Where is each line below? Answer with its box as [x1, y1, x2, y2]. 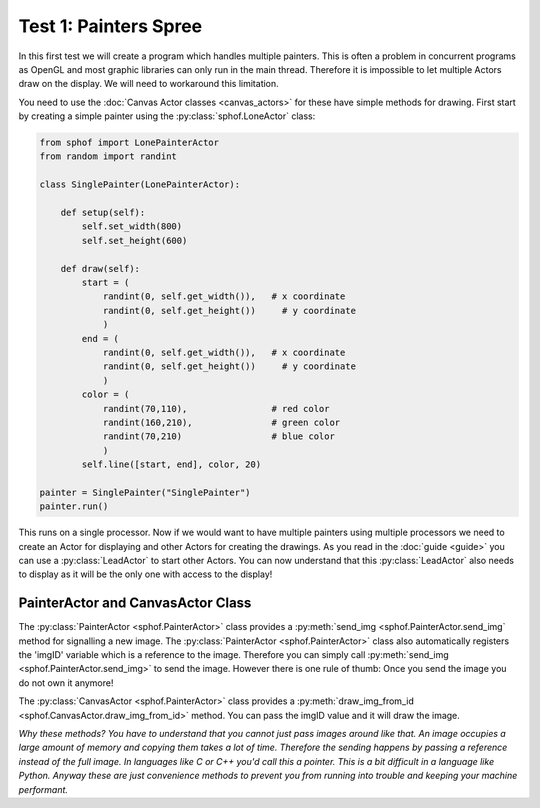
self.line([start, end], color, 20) [81, 459, 262, 470]
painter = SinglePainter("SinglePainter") [39, 486, 251, 498]
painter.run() [39, 501, 109, 512]
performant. [18, 783, 69, 795]
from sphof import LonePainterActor [39, 137, 220, 149]
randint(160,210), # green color [102, 416, 341, 428]
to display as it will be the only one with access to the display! [18, 568, 273, 580]
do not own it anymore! [18, 676, 114, 689]
